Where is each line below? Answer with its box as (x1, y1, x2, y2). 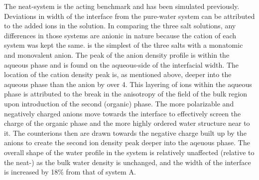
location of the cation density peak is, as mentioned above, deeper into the (4, 69, 232, 80)
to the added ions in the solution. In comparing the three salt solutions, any (4, 20, 236, 31)
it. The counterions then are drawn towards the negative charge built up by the (4, 127, 247, 138)
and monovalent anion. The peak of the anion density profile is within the (4, 49, 230, 60)
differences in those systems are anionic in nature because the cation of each (4, 30, 237, 40)
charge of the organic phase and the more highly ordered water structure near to (4, 118, 250, 128)
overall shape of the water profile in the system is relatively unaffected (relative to (4, 147, 255, 157)
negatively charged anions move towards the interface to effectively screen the (4, 108, 241, 118)
